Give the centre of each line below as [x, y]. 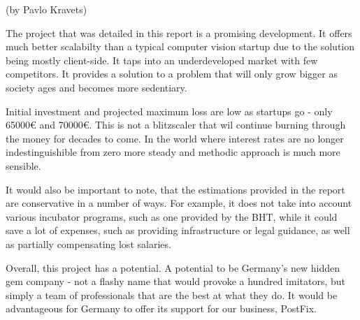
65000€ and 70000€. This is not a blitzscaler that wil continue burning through [176, 125]
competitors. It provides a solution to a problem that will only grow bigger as [172, 74]
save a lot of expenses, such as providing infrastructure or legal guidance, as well [178, 230]
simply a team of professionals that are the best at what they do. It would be [172, 294]
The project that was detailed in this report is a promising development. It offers [179, 32]
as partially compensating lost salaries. [88, 243]
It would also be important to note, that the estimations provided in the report [175, 189]
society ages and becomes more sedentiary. [96, 87]
